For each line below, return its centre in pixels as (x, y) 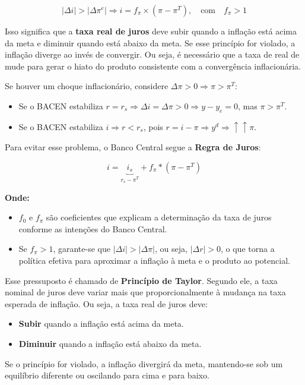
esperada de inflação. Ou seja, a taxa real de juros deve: (106, 303)
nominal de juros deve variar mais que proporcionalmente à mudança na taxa (145, 292)
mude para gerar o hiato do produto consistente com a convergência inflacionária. (153, 66)
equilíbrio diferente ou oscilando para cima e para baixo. (107, 375)
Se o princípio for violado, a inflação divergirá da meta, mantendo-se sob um (144, 363)
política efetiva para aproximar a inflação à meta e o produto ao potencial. (154, 261)
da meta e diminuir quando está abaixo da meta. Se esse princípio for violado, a (150, 42)
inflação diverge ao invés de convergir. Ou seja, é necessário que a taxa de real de (152, 54)
